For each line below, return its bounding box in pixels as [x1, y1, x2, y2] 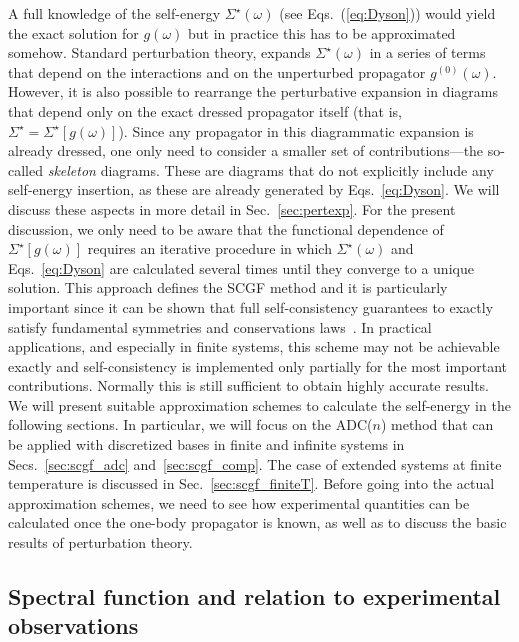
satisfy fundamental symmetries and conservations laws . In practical [8, 316, 432, 337]
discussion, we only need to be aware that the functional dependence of [8, 218, 444, 239]
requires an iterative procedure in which [87, 238, 332, 259]
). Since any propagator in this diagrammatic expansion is [118, 120, 474, 141]
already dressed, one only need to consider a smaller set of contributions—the [8, 140, 484, 161]
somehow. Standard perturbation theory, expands [8, 42, 311, 63]
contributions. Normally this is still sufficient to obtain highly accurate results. [8, 375, 489, 396]
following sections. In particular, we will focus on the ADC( [8, 414, 373, 435]
